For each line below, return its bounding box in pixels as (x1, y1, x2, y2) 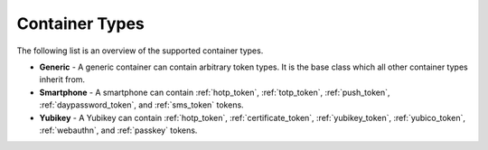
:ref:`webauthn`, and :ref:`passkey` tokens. (39, 125, 198, 136)
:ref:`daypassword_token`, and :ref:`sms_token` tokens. (39, 99, 244, 110)
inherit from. (39, 74, 86, 85)
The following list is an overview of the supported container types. (16, 45, 264, 56)
